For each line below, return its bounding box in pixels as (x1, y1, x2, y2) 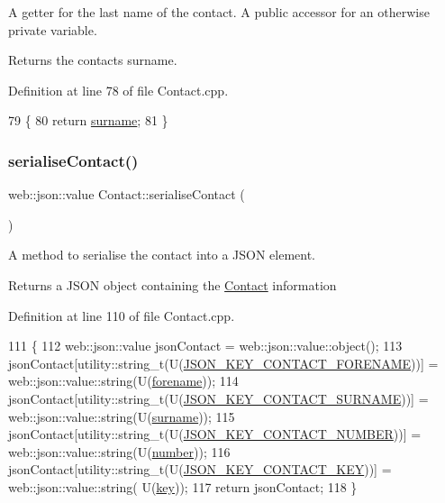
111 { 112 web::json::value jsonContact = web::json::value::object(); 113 (8, 336, 403, 355)
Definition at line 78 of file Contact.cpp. (8, 80, 229, 99)
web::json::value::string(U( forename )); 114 (8, 371, 239, 390)
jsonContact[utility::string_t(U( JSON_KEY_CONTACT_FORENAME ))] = (8, 353, 439, 372)
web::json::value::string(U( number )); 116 (8, 442, 231, 461)
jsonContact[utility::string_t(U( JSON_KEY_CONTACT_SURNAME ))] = (8, 389, 429, 407)
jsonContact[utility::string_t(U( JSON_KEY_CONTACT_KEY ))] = (8, 460, 392, 479)
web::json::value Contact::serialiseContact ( (8, 185, 245, 204)
